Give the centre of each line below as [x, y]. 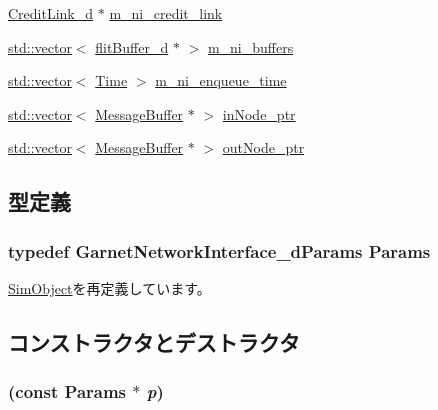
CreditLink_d [51, 13]
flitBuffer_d [132, 46]
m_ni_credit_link [166, 13]
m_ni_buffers [250, 46]
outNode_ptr [263, 147]
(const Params [67, 391]
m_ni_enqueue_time [221, 80]
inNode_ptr [259, 113]
